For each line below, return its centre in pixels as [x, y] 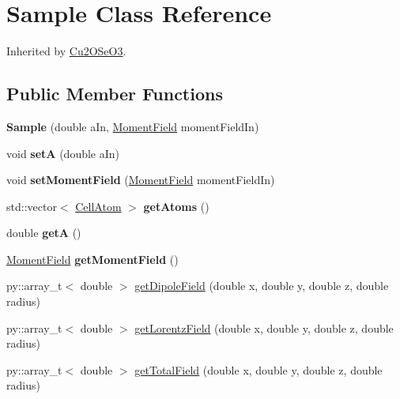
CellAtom [98, 206]
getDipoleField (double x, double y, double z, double [262, 286]
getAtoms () [176, 206]
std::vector [32, 206]
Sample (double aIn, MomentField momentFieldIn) [133, 126]
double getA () [44, 233]
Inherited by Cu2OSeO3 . [66, 51]
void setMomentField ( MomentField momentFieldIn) [141, 180]
